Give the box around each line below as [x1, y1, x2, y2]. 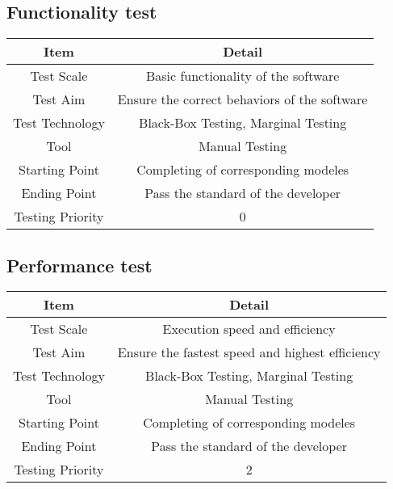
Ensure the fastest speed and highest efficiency [117, 343, 381, 362]
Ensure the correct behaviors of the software [117, 90, 368, 109]
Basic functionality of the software [145, 66, 340, 86]
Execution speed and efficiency [162, 319, 336, 339]
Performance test [6, 252, 153, 277]
